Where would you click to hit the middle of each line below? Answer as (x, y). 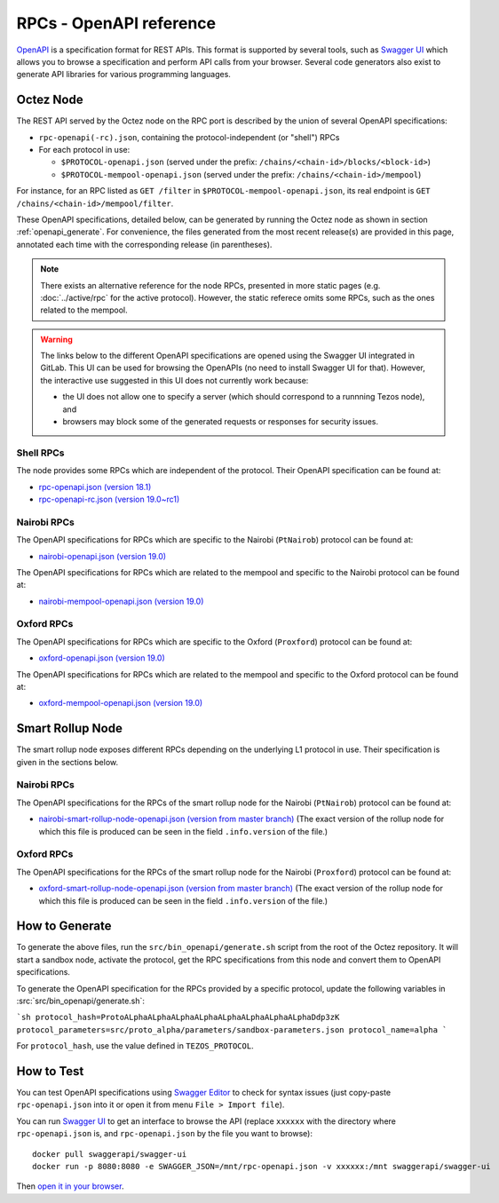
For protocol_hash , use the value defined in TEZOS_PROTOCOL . (135, 1046)
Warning (56, 339)
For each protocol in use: (84, 150)
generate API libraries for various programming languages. (123, 75)
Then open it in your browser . (70, 1186)
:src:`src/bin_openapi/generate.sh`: (81, 1001)
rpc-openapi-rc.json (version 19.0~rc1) (109, 499)
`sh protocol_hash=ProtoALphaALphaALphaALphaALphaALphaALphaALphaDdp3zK (178, 1017)
